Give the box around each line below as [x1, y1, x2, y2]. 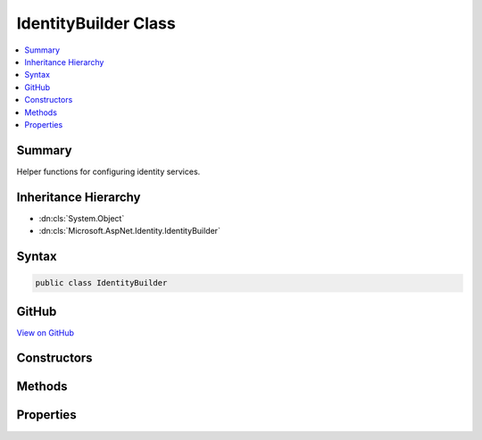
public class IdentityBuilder [35, 278, 168, 288]
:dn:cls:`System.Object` [38, 212, 125, 223]
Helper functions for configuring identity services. [16, 166, 201, 177]
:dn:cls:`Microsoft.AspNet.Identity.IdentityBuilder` [38, 226, 220, 237]
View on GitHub [16, 327, 75, 338]
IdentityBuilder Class [16, 13, 176, 33]
